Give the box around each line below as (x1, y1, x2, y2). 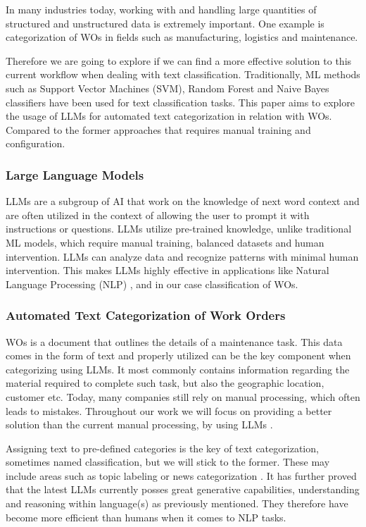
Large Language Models (6, 166, 144, 183)
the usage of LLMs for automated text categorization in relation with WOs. (6, 108, 332, 123)
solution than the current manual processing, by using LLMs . (6, 417, 273, 432)
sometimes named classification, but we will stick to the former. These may (6, 454, 330, 469)
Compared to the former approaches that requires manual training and (6, 122, 311, 137)
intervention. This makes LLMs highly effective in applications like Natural (6, 263, 329, 278)
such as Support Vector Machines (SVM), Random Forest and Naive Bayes (6, 80, 329, 95)
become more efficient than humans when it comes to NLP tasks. (6, 509, 286, 524)
